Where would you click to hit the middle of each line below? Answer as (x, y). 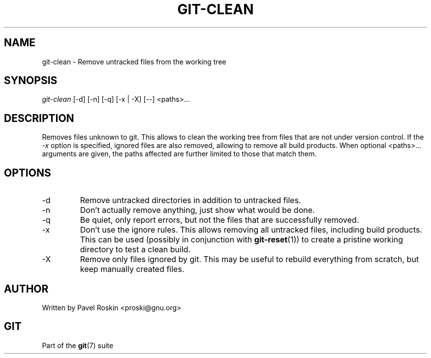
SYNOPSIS (31, 81)
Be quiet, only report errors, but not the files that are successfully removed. (219, 220)
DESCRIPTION (39, 118)
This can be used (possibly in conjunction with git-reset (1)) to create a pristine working (242, 240)
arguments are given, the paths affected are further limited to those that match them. (179, 154)
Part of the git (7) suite (78, 345)
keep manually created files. (132, 269)
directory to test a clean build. (135, 250)
